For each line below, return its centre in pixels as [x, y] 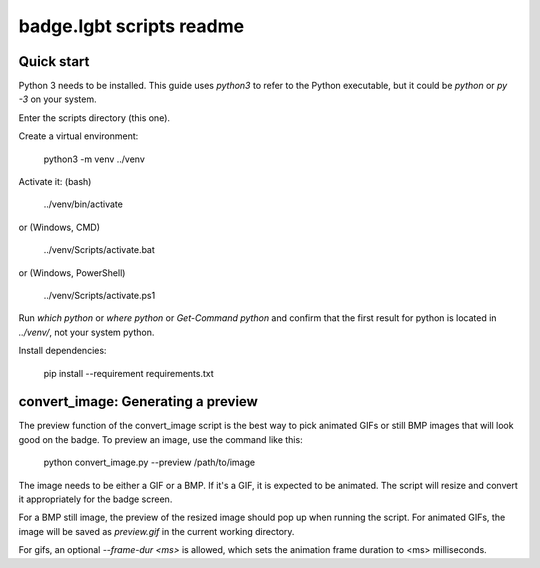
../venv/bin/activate [83, 204]
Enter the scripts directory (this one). [94, 117]
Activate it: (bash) [55, 182]
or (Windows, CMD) [59, 227]
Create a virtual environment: [78, 136]
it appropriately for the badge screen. [95, 499]
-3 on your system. [57, 99]
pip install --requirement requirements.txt [128, 373]
